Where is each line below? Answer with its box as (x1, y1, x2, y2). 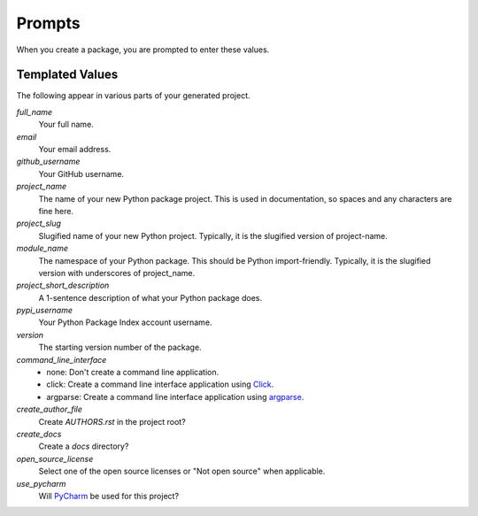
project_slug (16, 218, 62, 229)
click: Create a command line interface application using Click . (46, 379, 274, 389)
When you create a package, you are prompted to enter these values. (16, 44, 270, 55)
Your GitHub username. (38, 168, 124, 179)
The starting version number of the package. (38, 342, 203, 353)
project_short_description (16, 280, 110, 291)
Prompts (16, 13, 81, 33)
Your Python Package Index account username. (38, 317, 212, 327)
